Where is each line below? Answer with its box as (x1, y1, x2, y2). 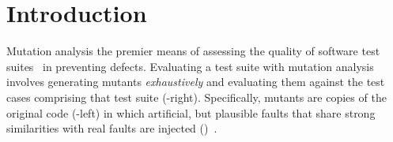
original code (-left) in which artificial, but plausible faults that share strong (6, 104, 376, 121)
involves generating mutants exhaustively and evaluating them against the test (6, 73, 385, 90)
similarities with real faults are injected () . (6, 120, 217, 136)
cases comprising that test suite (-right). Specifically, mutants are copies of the (6, 88, 387, 105)
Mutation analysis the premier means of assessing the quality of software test (6, 43, 380, 59)
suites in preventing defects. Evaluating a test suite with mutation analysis (6, 58, 374, 74)
